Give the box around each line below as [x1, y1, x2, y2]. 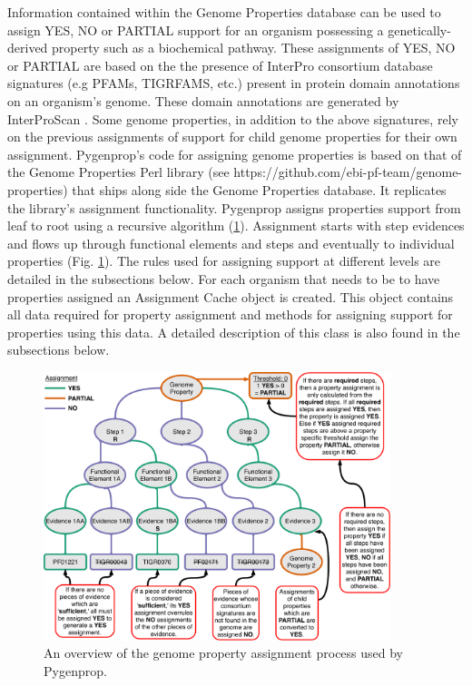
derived [7, 38, 48, 57]
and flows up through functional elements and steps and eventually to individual [7, 233, 455, 252]
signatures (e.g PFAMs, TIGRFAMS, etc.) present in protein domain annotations [7, 73, 460, 93]
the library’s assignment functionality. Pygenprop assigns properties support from [7, 198, 461, 217]
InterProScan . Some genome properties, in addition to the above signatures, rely [7, 109, 458, 128]
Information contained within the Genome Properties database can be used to [7, 3, 441, 21]
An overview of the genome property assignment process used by [44, 643, 404, 662]
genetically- [388, 20, 451, 39]
